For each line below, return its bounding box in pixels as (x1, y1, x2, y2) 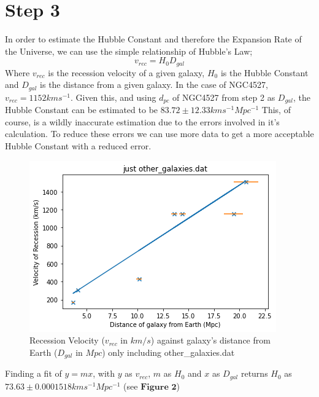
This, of (261, 103, 291, 116)
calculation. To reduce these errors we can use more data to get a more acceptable (5, 127, 314, 140)
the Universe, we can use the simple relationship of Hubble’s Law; (5, 44, 253, 57)
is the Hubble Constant (220, 66, 309, 79)
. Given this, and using (70, 90, 156, 103)
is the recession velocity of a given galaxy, (48, 66, 205, 79)
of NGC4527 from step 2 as (172, 90, 275, 103)
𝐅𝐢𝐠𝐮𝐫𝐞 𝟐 (140, 382, 177, 391)
